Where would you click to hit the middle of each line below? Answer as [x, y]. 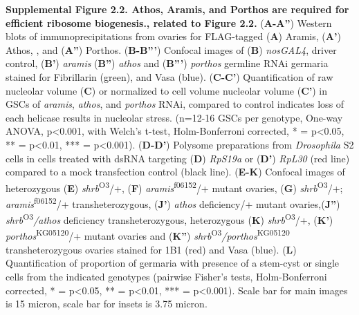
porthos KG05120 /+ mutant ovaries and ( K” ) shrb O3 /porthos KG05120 [148, 235]
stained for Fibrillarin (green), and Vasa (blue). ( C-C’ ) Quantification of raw [169, 76]
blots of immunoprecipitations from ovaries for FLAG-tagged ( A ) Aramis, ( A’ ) [173, 36]
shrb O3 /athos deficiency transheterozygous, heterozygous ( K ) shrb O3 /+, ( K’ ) [169, 219]
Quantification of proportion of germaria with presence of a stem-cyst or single [172, 263]
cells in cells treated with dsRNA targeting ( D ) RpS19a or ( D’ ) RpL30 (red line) [178, 158]
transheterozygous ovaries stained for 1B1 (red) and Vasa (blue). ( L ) [151, 249]
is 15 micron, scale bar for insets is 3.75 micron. [107, 304]
